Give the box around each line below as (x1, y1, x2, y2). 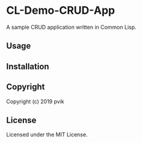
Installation (6, 61, 49, 71)
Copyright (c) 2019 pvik (6, 97, 64, 105)
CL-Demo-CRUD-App (6, 4, 116, 17)
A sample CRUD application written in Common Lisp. (6, 23, 137, 31)
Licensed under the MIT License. (6, 131, 88, 138)
